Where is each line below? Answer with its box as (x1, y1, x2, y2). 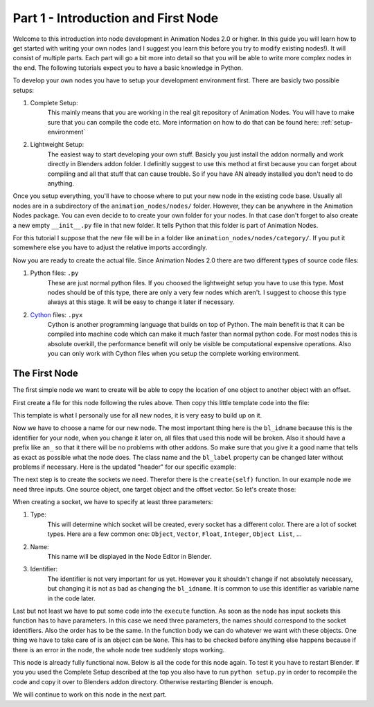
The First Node (12, 368, 79, 379)
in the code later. (47, 594, 96, 602)
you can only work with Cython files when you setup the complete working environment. (47, 350, 301, 358)
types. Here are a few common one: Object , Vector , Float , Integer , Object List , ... (47, 530, 302, 538)
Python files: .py (30, 269, 79, 277)
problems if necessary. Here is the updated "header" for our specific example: (12, 463, 237, 471)
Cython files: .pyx (30, 310, 83, 319)
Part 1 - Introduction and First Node (12, 10, 219, 26)
